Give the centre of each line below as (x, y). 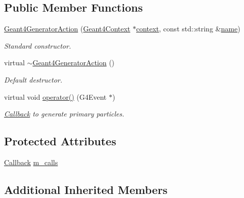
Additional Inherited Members (86, 189)
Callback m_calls (31, 162)
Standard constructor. (38, 45)
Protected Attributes (60, 141)
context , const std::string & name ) (188, 29)
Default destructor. (33, 79)
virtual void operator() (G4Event (55, 96)
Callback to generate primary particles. (64, 114)
